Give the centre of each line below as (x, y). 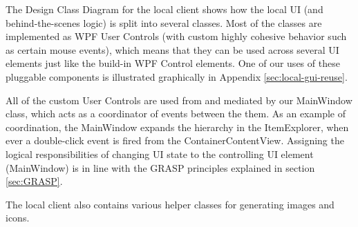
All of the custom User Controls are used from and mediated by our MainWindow (179, 100)
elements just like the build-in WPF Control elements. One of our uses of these (173, 63)
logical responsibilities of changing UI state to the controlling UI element (160, 154)
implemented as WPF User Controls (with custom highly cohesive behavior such (176, 36)
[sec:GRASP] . (34, 181)
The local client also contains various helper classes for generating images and (170, 204)
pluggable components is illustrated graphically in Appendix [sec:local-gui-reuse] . (177, 76)
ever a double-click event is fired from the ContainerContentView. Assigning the (175, 140)
